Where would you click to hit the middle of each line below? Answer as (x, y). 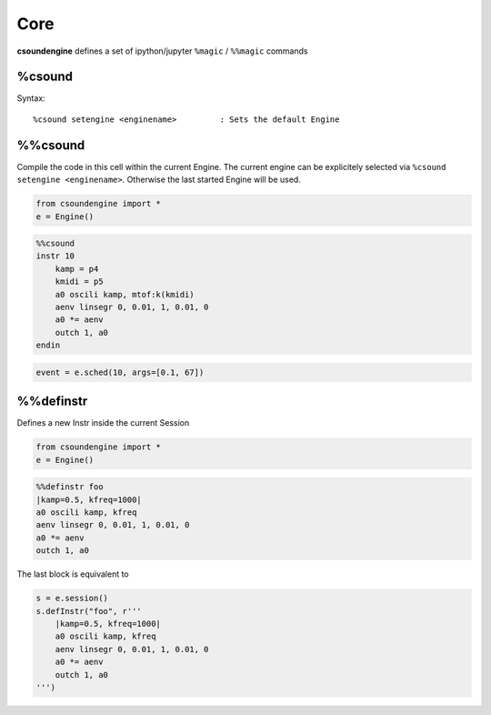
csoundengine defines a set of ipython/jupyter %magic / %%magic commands (162, 51)
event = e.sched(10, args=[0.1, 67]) (120, 372)
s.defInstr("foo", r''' (89, 611)
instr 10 (55, 256)
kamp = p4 (77, 269)
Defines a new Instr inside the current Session (103, 423)
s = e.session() (72, 599)
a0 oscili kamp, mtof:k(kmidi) (125, 294)
